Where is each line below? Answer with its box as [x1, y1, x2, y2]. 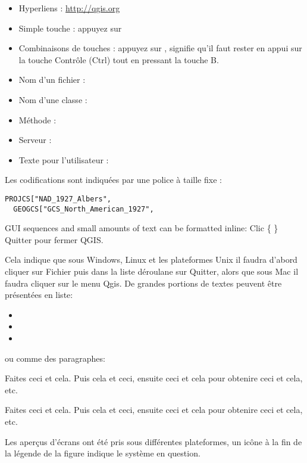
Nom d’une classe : [18, 93, 87, 105]
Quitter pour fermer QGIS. [5, 233, 104, 246]
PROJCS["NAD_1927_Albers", [5, 194, 111, 203]
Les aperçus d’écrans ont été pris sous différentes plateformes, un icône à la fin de [5, 435, 302, 448]
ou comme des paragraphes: [5, 352, 105, 364]
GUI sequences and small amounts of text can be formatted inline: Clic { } [5, 222, 278, 234]
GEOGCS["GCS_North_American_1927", [13, 204, 154, 213]
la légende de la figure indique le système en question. [5, 447, 201, 459]
